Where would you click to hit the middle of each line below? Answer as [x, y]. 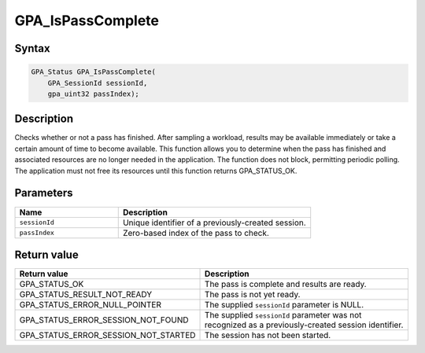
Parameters [44, 193]
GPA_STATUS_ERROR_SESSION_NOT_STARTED [107, 336]
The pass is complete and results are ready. [286, 285]
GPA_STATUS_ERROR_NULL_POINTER [90, 305]
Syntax [32, 48]
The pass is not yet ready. [253, 295]
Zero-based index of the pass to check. [196, 233]
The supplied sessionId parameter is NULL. [285, 305]
